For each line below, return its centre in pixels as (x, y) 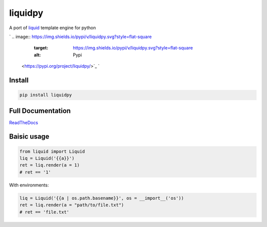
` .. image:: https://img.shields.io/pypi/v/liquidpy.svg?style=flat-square (80, 37)
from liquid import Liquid (52, 151)
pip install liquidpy (46, 95)
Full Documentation (40, 111)
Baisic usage (29, 137)
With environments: (29, 185)
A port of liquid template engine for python (52, 28)
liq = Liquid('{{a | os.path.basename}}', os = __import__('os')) (102, 198)
